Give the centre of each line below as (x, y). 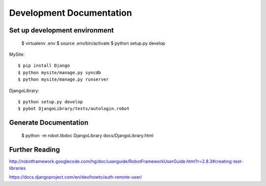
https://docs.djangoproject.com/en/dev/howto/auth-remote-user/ (76, 177)
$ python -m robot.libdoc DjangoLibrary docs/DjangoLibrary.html (87, 135)
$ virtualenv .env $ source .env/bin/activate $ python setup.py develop (93, 43)
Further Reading (34, 149)
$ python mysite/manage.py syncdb (59, 72)
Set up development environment (62, 30)
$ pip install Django (44, 66)
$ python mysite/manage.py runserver (64, 79)
